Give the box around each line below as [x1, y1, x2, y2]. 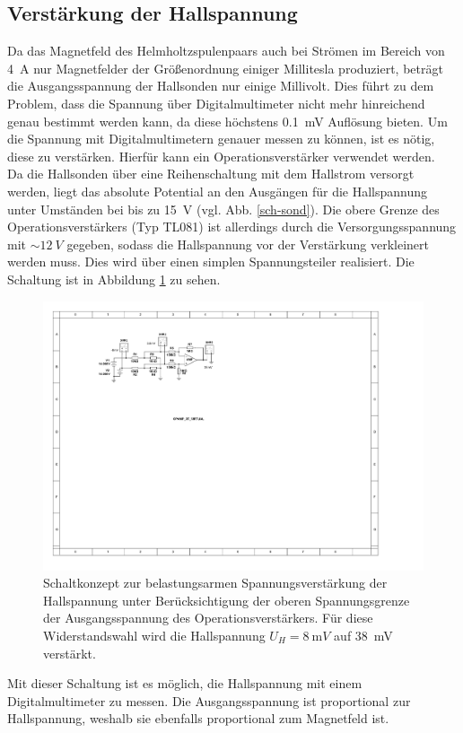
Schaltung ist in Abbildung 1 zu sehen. [7, 269, 221, 288]
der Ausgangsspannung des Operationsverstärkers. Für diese [43, 608, 373, 627]
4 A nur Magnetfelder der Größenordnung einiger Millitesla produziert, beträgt [7, 58, 443, 77]
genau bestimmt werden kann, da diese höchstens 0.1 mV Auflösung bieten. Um [7, 111, 448, 130]
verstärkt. [43, 643, 96, 662]
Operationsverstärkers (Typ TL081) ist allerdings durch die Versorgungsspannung [7, 217, 457, 236]
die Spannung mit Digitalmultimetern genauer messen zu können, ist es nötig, [7, 129, 435, 148]
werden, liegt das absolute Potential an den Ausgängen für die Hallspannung [7, 181, 428, 200]
